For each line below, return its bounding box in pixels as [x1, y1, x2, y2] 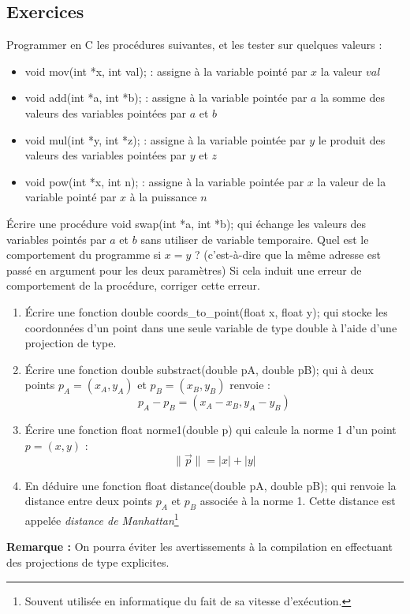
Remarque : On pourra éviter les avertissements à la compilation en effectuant [6, 538, 393, 555]
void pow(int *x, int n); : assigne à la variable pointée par [24, 173, 304, 189]
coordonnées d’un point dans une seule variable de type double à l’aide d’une [24, 319, 397, 335]
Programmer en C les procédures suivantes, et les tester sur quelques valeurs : [6, 36, 382, 53]
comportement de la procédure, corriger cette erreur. [6, 277, 260, 294]
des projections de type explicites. [6, 553, 170, 570]
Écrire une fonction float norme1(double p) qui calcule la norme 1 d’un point [24, 421, 397, 438]
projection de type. [24, 335, 117, 351]
